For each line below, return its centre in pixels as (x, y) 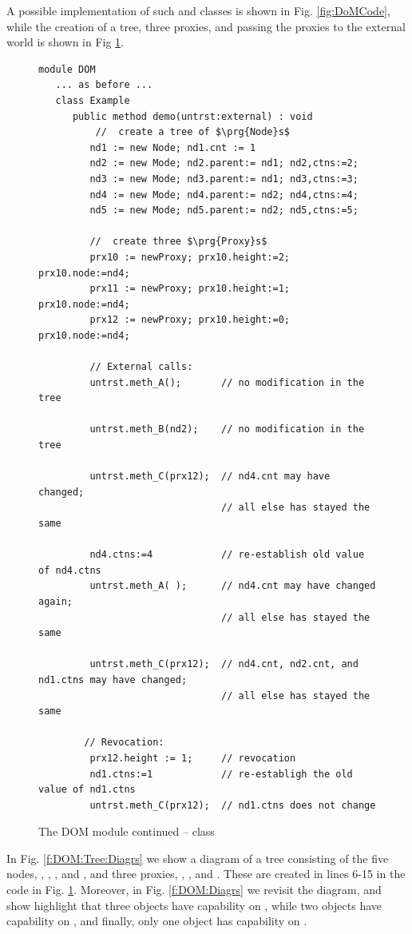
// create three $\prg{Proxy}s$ (178, 242)
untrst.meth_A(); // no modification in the (227, 382)
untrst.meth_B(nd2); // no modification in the (227, 429)
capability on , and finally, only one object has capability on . (157, 921)
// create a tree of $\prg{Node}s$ (192, 132)
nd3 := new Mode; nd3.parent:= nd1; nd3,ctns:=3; (224, 179)
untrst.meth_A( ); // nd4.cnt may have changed (233, 586)
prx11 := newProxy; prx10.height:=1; (190, 289)
